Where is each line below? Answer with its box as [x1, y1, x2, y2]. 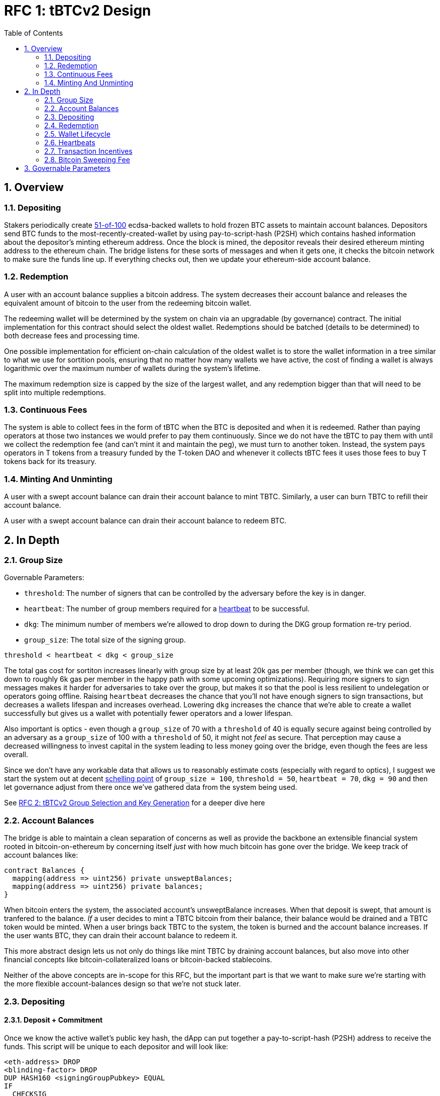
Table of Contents [4, 28, 63, 37]
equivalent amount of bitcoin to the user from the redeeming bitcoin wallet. [4, 298, 252, 307]
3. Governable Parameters [24, 163, 111, 172]
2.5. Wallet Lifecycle [44, 129, 111, 138]
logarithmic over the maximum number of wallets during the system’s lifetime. [4, 363, 261, 373]
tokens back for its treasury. [4, 457, 96, 466]
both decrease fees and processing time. [4, 331, 140, 340]
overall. [4, 750, 28, 759]
